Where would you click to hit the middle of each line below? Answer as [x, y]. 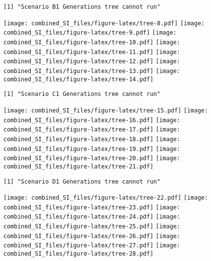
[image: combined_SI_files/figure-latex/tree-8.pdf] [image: [104, 23]
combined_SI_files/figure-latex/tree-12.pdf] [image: [92, 62]
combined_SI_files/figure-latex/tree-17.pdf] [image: [92, 130]
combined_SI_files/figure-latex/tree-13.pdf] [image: [92, 71]
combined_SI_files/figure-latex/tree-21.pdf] [78, 166]
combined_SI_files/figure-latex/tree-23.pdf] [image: [92, 207]
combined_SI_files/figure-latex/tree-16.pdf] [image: [92, 120]
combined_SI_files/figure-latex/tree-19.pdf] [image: [92, 149]
